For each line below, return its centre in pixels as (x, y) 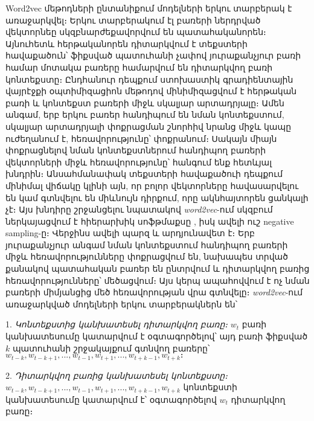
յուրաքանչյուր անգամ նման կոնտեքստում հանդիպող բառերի (147, 244)
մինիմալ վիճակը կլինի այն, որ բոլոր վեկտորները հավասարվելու (152, 185)
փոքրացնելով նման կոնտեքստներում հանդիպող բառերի (136, 150)
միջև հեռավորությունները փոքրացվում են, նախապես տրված (147, 256)
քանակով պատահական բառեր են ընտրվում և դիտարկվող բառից (158, 268)
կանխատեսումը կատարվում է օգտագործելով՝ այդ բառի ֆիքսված (157, 336)
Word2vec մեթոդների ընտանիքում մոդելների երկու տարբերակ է (149, 8)
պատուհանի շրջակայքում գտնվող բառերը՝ (111, 348)
